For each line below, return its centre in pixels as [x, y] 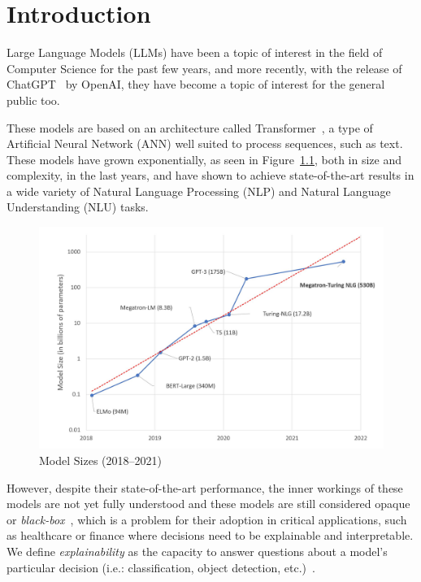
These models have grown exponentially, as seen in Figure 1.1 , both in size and [204, 159]
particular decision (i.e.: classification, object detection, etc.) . [161, 567]
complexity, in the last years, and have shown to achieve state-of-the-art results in [210, 175]
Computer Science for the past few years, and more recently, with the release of [204, 68]
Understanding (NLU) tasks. [78, 207]
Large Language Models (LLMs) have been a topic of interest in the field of [195, 52]
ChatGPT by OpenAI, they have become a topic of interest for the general [196, 84]
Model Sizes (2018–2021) [100, 460]
